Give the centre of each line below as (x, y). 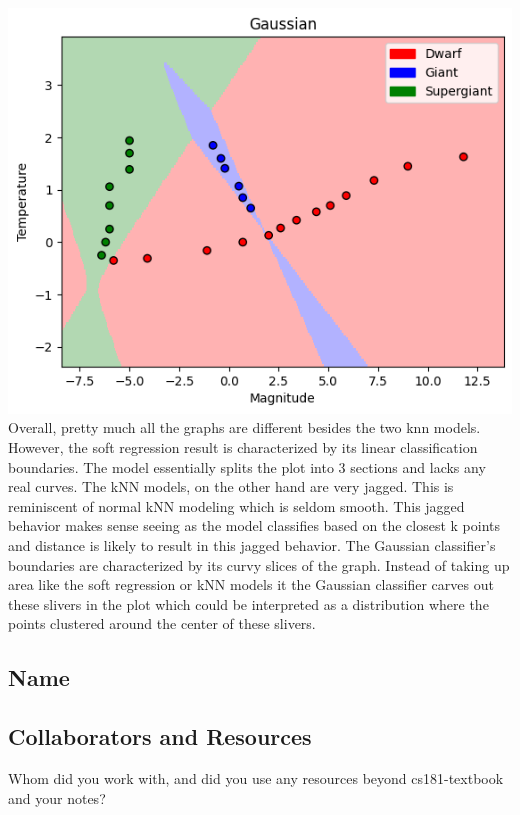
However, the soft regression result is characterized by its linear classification (243, 447)
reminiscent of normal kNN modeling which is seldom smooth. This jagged (236, 505)
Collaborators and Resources (160, 736)
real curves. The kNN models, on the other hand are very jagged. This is (231, 486)
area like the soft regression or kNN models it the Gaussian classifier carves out (251, 584)
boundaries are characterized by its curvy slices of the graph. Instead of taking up (259, 564)
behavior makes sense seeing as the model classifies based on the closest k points (254, 525)
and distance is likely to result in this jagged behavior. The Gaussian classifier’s (252, 545)
